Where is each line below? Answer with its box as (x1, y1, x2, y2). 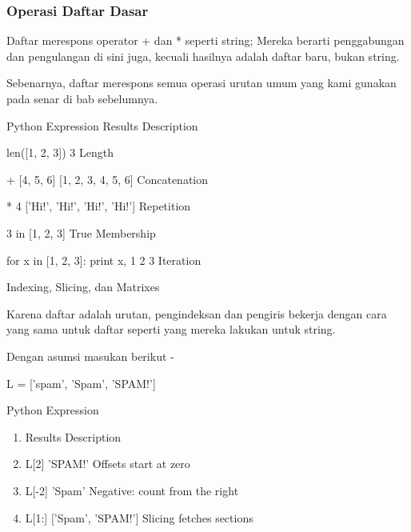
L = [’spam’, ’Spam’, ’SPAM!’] (6, 374, 156, 391)
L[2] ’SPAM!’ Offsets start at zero (25, 455, 190, 472)
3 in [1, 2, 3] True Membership (6, 224, 156, 241)
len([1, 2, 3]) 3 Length (6, 144, 114, 161)
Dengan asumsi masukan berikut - (6, 347, 174, 364)
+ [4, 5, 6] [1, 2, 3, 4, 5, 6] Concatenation (6, 170, 208, 187)
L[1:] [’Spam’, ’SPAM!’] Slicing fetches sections (25, 509, 253, 526)
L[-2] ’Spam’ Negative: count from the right (25, 482, 239, 498)
